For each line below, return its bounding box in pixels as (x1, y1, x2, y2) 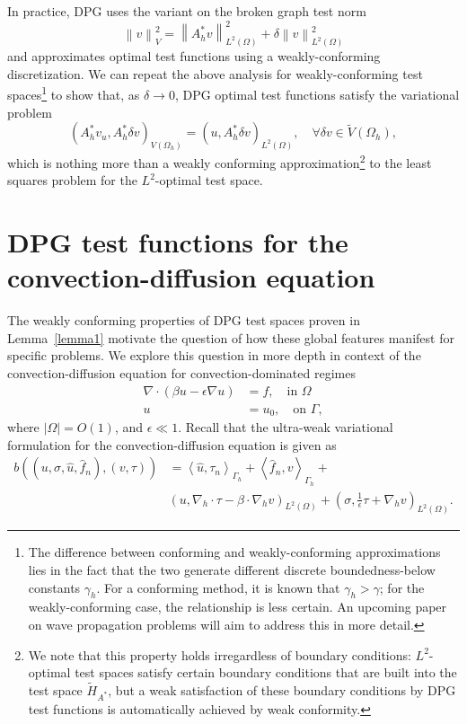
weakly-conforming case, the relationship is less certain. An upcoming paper (28, 597, 447, 616)
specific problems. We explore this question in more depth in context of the (7, 346, 421, 365)
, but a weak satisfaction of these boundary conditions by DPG (108, 681, 456, 700)
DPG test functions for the (7, 224, 348, 260)
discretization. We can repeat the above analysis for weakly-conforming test (7, 64, 423, 83)
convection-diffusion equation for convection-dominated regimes (7, 364, 356, 383)
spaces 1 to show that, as (7, 83, 140, 104)
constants (28, 578, 81, 596)
